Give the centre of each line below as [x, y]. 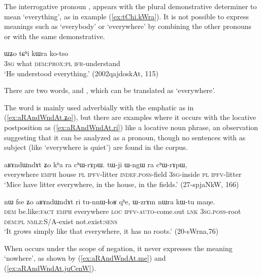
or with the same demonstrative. [55, 36]
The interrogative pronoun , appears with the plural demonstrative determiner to [130, 6]
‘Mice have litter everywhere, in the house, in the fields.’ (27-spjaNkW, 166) [122, 184]
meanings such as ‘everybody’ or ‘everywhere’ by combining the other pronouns [128, 26]
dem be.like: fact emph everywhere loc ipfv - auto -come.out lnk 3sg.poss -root [123, 211]
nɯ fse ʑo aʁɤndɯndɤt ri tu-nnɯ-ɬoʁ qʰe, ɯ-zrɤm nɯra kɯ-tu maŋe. [110, 201]
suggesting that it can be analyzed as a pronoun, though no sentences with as [125, 137]
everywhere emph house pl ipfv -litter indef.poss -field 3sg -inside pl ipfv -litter [123, 174]
